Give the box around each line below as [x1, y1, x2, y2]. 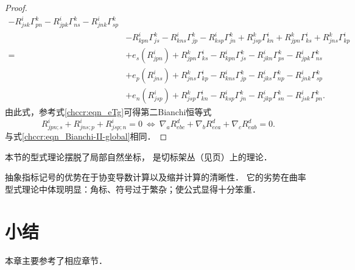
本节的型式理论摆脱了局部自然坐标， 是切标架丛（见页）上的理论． [5, 150, 272, 163]
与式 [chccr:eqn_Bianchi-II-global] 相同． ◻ [5, 130, 167, 143]
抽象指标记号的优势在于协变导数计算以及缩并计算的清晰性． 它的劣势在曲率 [5, 171, 306, 183]
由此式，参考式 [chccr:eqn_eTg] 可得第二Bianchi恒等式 [5, 105, 212, 118]
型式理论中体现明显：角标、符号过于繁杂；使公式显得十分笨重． [5, 182, 261, 195]
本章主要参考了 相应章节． [5, 254, 107, 266]
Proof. [5, 1, 27, 13]
